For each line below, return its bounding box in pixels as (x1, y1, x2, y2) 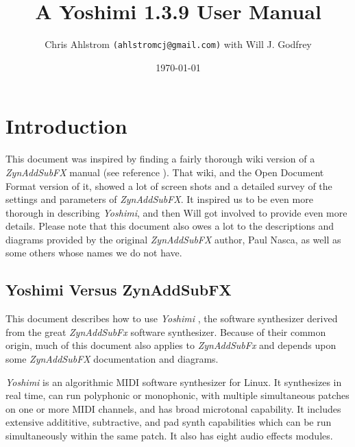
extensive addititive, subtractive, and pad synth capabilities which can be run (5, 415, 332, 429)
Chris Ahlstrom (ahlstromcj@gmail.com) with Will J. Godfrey (45, 37, 312, 51)
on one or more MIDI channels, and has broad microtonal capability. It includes (5, 401, 341, 415)
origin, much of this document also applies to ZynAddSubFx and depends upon (5, 338, 336, 352)
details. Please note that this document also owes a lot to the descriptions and (5, 219, 334, 233)
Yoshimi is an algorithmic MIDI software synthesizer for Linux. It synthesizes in (5, 374, 342, 389)
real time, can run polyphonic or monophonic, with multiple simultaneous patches (5, 388, 350, 402)
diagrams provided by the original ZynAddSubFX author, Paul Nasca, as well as (5, 232, 341, 246)
